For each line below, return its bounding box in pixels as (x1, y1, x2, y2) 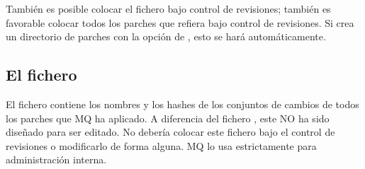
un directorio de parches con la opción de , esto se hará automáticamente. (6, 29, 326, 44)
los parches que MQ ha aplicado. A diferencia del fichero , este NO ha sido (6, 110, 330, 125)
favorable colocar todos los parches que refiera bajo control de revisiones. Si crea (6, 15, 354, 30)
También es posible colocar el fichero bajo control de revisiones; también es (6, 1, 331, 16)
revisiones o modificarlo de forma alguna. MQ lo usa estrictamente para (6, 138, 317, 153)
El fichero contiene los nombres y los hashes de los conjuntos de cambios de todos (6, 96, 359, 111)
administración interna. (6, 152, 107, 167)
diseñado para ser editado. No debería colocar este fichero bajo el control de (6, 124, 335, 139)
